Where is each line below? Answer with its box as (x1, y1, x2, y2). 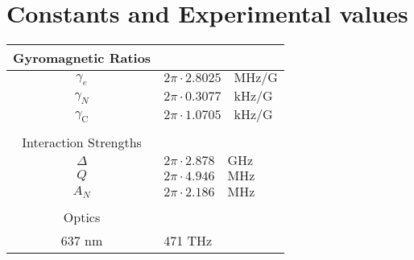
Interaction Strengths (22, 133, 142, 152)
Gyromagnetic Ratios (13, 48, 151, 68)
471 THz (164, 231, 213, 250)
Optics (63, 208, 101, 227)
